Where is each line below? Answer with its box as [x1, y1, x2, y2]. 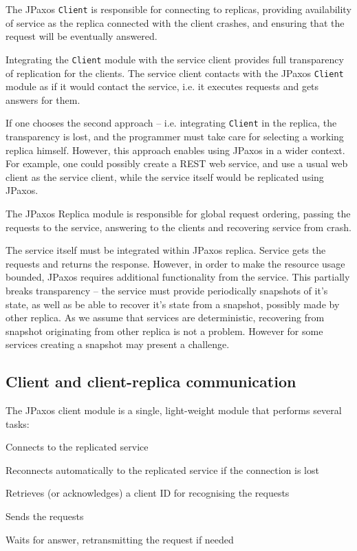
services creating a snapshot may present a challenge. [6, 337, 230, 352]
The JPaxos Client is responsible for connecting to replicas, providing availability [6, 2, 351, 16]
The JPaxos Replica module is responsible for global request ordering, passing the [6, 206, 351, 220]
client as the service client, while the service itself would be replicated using [6, 169, 324, 184]
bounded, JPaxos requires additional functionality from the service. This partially [6, 270, 350, 284]
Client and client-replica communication [6, 371, 296, 392]
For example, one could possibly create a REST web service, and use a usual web [6, 156, 348, 171]
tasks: [6, 416, 30, 431]
